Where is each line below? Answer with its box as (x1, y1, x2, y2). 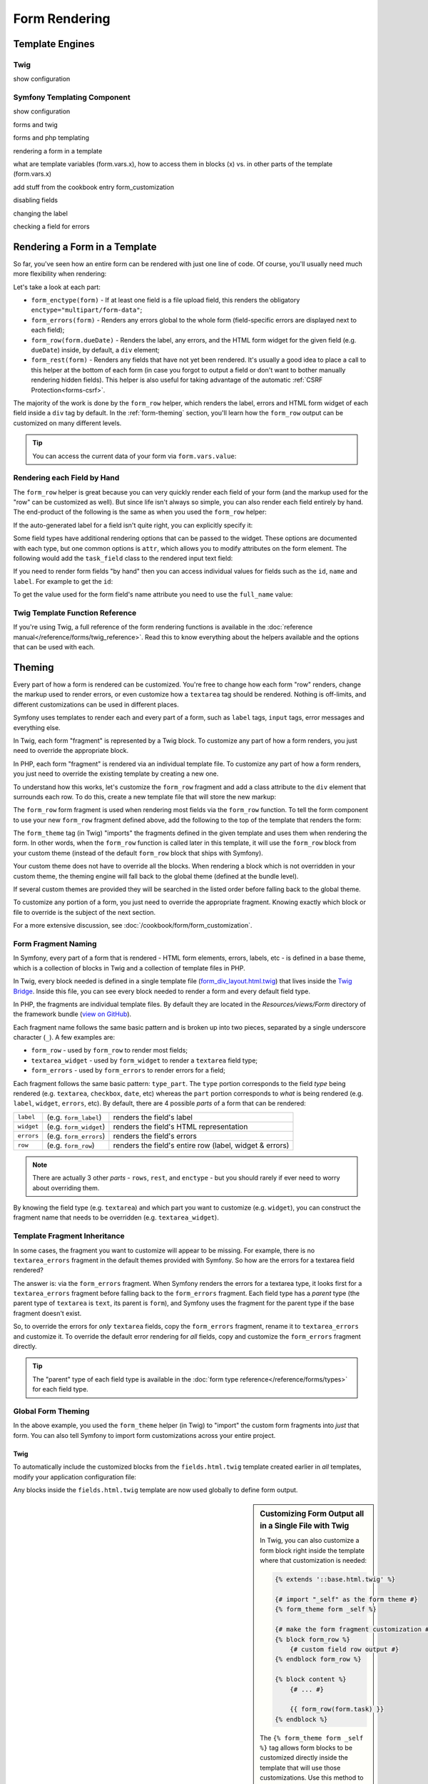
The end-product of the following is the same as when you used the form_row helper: (13, 507, 267, 517)
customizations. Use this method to (260, 1773, 364, 1782)
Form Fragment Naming (13, 938, 97, 948)
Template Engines (13, 38, 96, 50)
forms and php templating (13, 133, 89, 142)
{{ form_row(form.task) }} (290, 1706, 384, 1713)
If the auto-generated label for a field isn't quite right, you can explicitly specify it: (13, 521, 253, 529)
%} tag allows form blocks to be (260, 1743, 353, 1752)
